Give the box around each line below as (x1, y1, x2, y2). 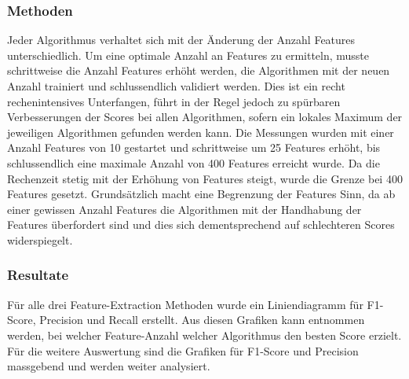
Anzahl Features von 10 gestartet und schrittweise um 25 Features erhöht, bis (7, 139, 381, 156)
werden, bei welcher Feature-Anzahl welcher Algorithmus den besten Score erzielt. (7, 326, 402, 343)
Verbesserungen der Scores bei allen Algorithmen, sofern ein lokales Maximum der (7, 109, 403, 125)
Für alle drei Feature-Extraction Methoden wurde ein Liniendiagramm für (7, 296, 363, 312)
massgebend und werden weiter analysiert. (7, 358, 210, 374)
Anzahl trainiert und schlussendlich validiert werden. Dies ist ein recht (7, 78, 345, 94)
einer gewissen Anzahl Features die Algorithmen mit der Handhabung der (7, 201, 362, 217)
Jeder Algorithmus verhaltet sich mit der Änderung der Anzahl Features (7, 31, 356, 48)
